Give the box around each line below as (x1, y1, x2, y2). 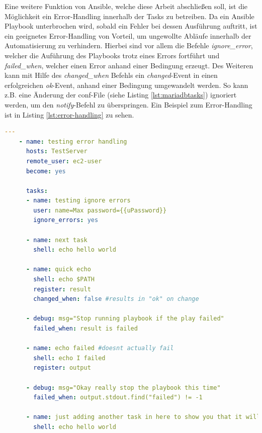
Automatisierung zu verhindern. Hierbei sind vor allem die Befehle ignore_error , (5, 40, 253, 51)
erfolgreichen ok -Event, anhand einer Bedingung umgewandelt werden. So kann (5, 79, 248, 90)
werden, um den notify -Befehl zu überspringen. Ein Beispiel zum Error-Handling (5, 99, 252, 110)
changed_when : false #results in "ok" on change (33, 295, 199, 303)
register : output (33, 364, 91, 372)
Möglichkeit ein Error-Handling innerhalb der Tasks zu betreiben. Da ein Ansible (5, 11, 254, 21)
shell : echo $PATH (33, 276, 95, 283)
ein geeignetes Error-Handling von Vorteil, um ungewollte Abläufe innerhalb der (5, 30, 251, 41)
